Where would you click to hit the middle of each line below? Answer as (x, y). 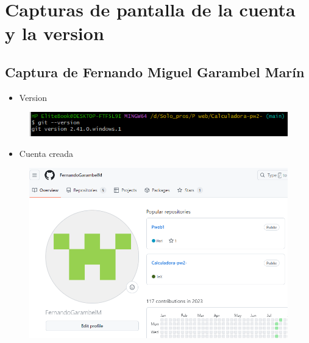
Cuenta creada (46, 153)
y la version (55, 33)
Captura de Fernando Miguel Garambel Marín (155, 71)
